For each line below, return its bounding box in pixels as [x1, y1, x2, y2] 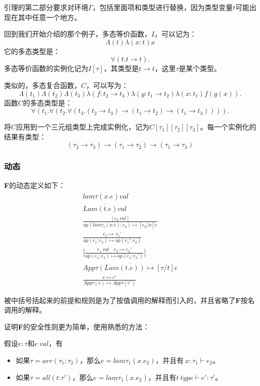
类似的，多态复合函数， [4, 79, 81, 90]
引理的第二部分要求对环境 [4, 2, 88, 12]
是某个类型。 [178, 63, 221, 73]
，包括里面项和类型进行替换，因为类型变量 [92, 2, 233, 12]
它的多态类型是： [4, 45, 60, 56]
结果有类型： [4, 131, 46, 141]
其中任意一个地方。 [18, 11, 81, 22]
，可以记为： [154, 28, 197, 39]
